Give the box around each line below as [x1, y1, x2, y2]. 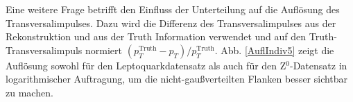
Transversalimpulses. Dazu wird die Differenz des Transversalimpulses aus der [6, 15, 336, 30]
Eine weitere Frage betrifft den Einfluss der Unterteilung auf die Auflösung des [6, 2, 340, 16]
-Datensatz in [290, 58, 347, 72]
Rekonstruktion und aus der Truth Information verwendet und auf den [6, 29, 307, 44]
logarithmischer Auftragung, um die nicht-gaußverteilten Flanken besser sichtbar [6, 71, 348, 86]
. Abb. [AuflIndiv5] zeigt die [214, 42, 334, 57]
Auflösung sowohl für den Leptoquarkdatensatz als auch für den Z [6, 58, 286, 72]
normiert [85, 42, 123, 57]
